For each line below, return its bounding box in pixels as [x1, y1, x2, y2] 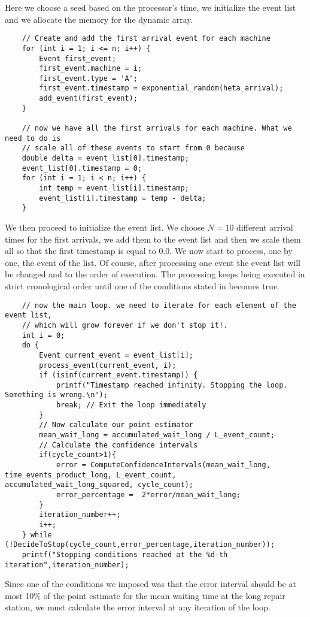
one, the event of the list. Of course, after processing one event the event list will [5, 256, 300, 268]
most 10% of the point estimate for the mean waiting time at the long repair [5, 589, 285, 601]
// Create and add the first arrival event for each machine [22, 34, 271, 43]
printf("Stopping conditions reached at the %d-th [22, 550, 228, 559]
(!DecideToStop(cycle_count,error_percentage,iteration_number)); [5, 540, 275, 549]
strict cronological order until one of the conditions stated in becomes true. [5, 279, 280, 292]
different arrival [236, 221, 293, 233]
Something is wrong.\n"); [5, 391, 108, 400]
